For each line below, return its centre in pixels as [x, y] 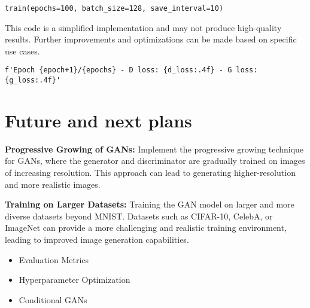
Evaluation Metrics [54, 259]
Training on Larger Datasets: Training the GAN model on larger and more [150, 204]
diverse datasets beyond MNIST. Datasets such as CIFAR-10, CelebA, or [139, 216]
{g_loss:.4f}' [33, 80]
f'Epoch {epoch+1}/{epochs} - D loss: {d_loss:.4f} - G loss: [131, 70]
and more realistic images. [53, 184]
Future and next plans [98, 120]
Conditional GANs [53, 299]
